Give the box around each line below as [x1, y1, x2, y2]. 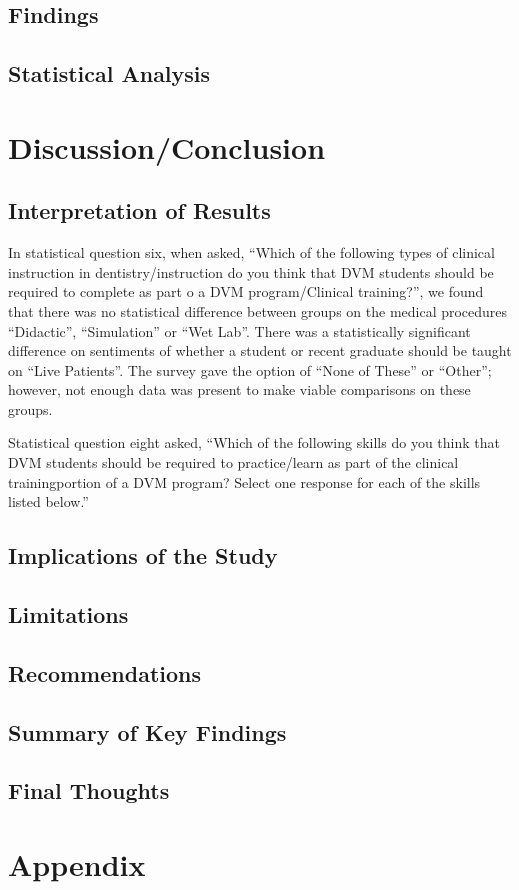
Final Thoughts [8, 775, 170, 806]
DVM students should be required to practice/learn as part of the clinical [8, 452, 459, 473]
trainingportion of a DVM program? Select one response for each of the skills [8, 471, 481, 492]
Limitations [8, 599, 129, 630]
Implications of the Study [8, 540, 278, 571]
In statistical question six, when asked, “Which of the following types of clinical [8, 242, 495, 263]
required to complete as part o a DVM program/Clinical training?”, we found [8, 281, 484, 302]
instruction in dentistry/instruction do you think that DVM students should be [8, 261, 494, 282]
